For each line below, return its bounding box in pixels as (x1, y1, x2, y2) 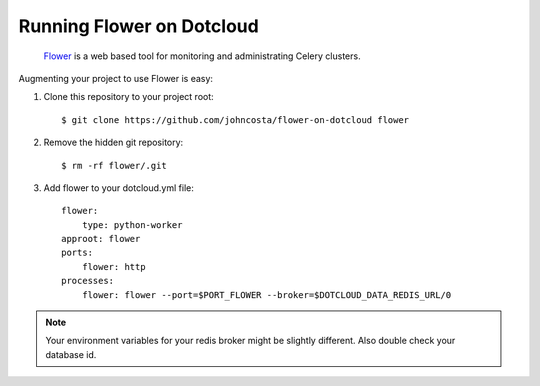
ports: (61, 247, 94, 259)
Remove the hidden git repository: (43, 136, 184, 149)
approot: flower (61, 233, 141, 245)
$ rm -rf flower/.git (61, 160, 167, 171)
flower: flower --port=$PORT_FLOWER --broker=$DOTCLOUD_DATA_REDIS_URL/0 (81, 289, 452, 300)
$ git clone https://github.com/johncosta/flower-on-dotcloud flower (61, 114, 410, 125)
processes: (61, 275, 115, 287)
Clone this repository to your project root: (43, 91, 214, 103)
